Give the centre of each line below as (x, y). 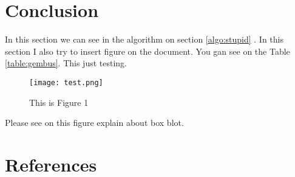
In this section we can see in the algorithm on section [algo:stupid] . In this (144, 39)
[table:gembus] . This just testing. (66, 63)
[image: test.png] (66, 82)
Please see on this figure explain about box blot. (94, 123)
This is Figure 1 (59, 102)
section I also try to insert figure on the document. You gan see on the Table (147, 51)
